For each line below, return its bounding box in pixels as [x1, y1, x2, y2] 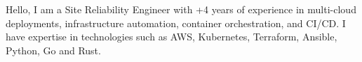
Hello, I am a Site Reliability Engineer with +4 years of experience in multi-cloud [6, 2, 356, 16]
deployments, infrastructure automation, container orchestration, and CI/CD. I [6, 15, 346, 30]
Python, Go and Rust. [6, 42, 101, 57]
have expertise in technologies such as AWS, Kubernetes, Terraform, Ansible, [6, 29, 337, 44]
